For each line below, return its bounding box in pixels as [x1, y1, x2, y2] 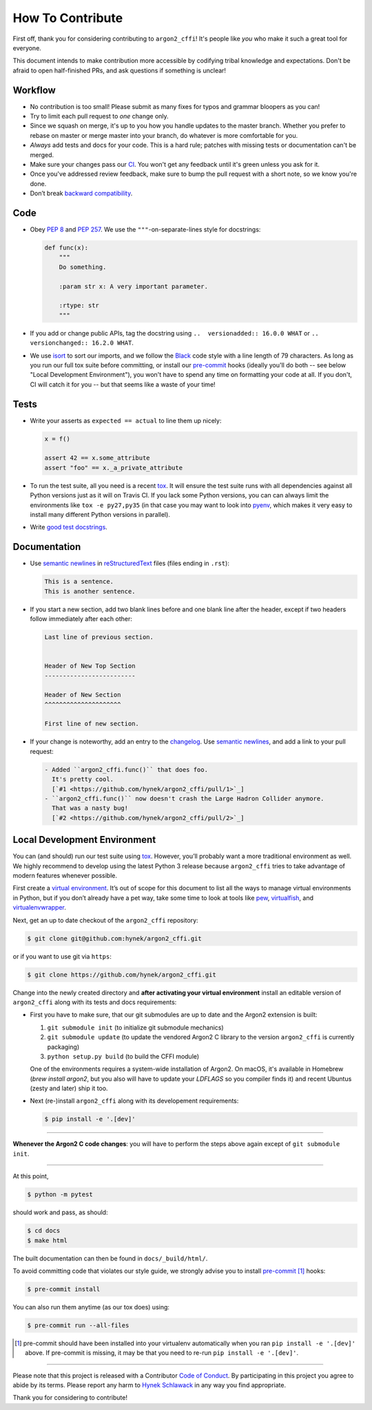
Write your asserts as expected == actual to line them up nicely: [30, 416, 222, 425]
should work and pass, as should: [12, 1208, 108, 1216]
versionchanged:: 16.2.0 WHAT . [30, 338, 134, 347]
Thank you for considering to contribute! [12, 1393, 127, 1402]
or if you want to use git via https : [12, 952, 112, 961]
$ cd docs [27, 1227, 61, 1235]
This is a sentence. [44, 578, 114, 586]
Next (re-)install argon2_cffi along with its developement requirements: [30, 1096, 239, 1105]
